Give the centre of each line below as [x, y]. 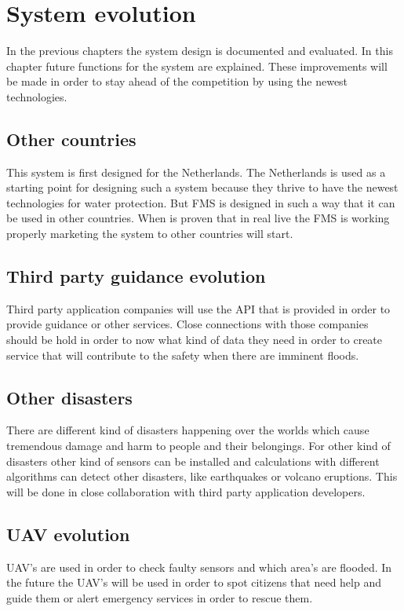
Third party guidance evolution [136, 276]
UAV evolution [68, 534]
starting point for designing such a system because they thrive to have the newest [202, 187]
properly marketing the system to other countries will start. [150, 234]
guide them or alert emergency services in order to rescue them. [160, 597]
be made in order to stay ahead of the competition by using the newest [177, 81]
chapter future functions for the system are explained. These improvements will [197, 66]
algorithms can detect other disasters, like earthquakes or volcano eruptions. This [202, 476]
